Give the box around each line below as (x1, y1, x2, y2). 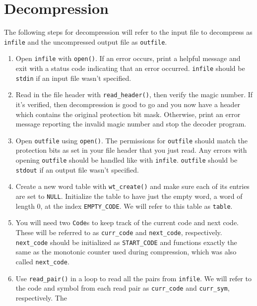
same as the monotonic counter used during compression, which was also (15, 246, 237, 257)
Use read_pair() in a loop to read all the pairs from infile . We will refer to (15, 273, 252, 283)
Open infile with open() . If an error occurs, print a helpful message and (15, 53, 241, 63)
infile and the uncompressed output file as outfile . (4, 36, 167, 47)
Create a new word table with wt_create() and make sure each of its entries (15, 181, 250, 191)
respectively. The (15, 292, 67, 303)
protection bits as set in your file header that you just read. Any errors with (15, 145, 247, 155)
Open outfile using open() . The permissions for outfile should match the (15, 135, 248, 145)
